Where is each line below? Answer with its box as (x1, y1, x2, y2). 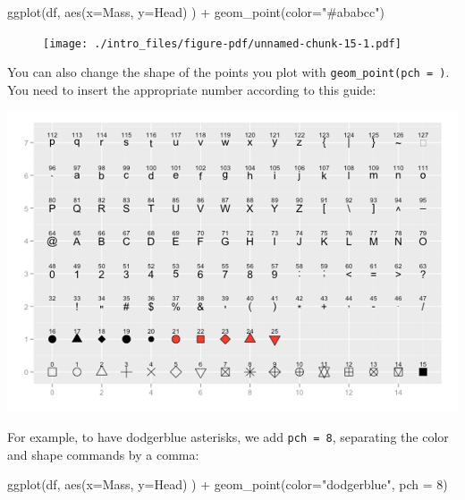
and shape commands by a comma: (7, 445, 199, 463)
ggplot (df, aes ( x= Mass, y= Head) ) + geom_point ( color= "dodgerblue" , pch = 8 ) (7, 475, 448, 494)
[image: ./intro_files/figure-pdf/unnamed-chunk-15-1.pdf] (43, 37, 402, 50)
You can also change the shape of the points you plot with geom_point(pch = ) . (7, 63, 450, 81)
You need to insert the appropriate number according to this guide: (7, 80, 376, 98)
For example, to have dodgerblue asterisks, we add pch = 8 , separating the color (7, 427, 449, 445)
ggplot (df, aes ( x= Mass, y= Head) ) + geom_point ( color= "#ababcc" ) (7, 3, 385, 21)
